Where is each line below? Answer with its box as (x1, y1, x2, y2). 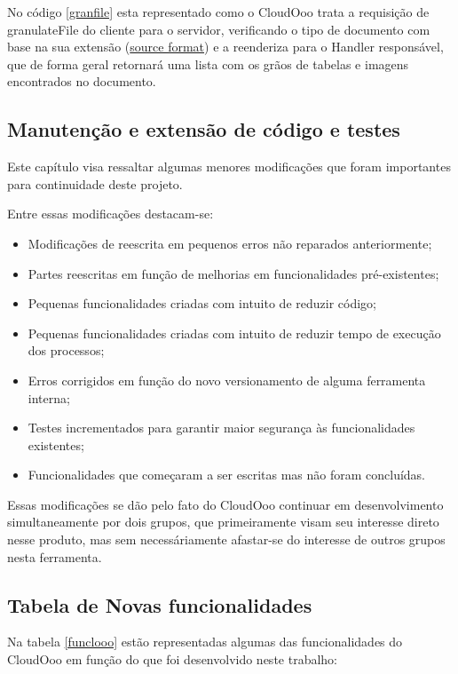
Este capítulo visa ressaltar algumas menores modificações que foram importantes (7, 157, 451, 176)
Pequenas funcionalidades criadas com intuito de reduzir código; (28, 294, 376, 313)
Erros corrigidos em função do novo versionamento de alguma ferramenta (28, 370, 426, 389)
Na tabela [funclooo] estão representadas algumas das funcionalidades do (7, 632, 403, 651)
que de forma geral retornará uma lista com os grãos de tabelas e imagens (7, 54, 409, 73)
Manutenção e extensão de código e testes (7, 115, 400, 143)
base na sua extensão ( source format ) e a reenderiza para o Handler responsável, (7, 37, 444, 56)
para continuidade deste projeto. (7, 174, 183, 193)
